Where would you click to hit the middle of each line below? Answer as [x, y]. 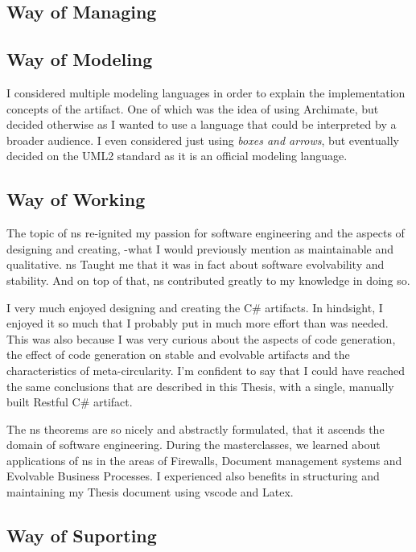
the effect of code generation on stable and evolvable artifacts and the [178, 354]
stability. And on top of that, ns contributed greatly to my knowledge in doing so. [208, 280]
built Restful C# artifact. [70, 402]
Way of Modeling [80, 59]
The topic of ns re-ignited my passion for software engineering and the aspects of [206, 233]
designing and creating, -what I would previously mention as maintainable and [200, 248]
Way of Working [76, 199]
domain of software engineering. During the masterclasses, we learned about [194, 445]
